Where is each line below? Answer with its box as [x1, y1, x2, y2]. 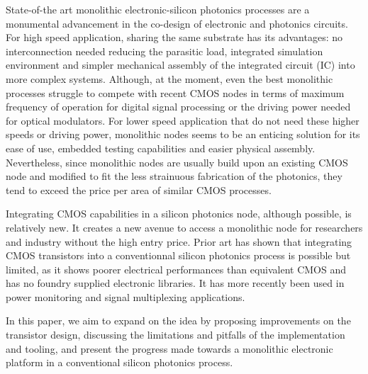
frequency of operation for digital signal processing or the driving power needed [6, 99, 351, 114]
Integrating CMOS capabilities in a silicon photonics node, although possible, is [6, 206, 352, 221]
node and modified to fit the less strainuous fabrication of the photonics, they [6, 169, 342, 183]
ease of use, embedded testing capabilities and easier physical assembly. [6, 140, 316, 155]
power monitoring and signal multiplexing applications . [6, 289, 245, 304]
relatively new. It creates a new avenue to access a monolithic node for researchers [6, 220, 363, 234]
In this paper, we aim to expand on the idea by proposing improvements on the [6, 313, 351, 328]
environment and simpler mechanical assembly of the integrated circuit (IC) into [6, 57, 355, 72]
